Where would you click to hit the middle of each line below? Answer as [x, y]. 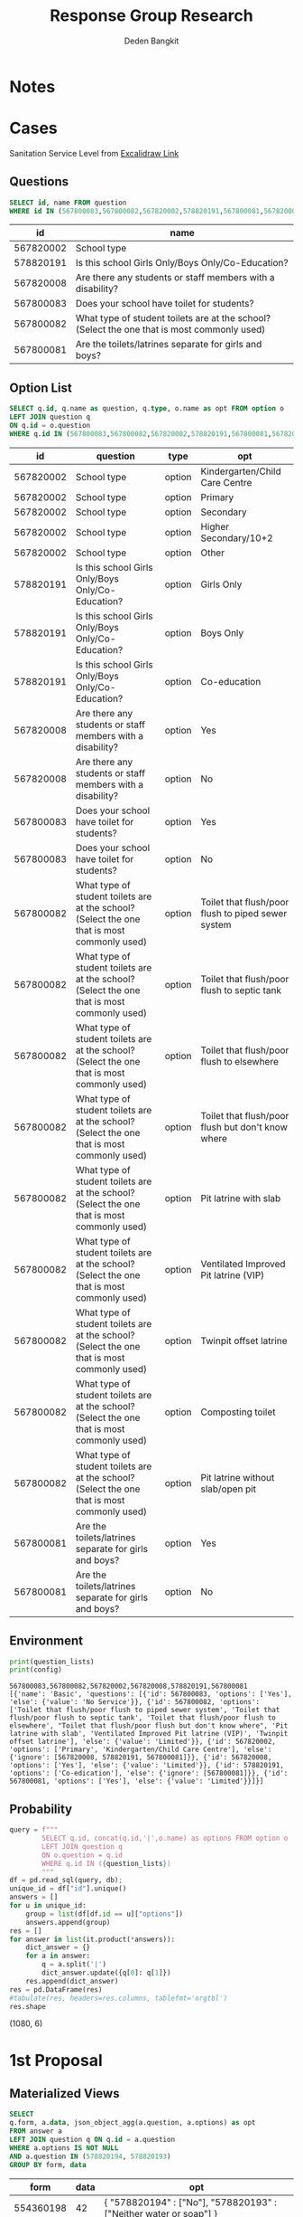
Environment [46, 1641]
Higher [215, 526]
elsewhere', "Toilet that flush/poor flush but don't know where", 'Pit [149, 1726]
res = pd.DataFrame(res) [56, 1990]
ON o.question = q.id [83, 1855]
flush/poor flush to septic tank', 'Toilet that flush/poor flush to [143, 1718]
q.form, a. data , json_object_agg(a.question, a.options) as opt [133, 2123]
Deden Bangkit [151, 41]
